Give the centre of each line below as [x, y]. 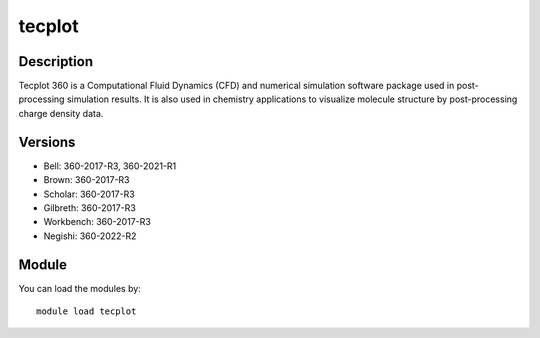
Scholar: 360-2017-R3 [89, 194]
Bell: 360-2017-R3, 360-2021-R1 [110, 166]
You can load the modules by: [80, 288]
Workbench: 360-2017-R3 [97, 222]
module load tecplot [86, 311]
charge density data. [61, 113]
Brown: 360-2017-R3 [86, 180]
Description [56, 61]
